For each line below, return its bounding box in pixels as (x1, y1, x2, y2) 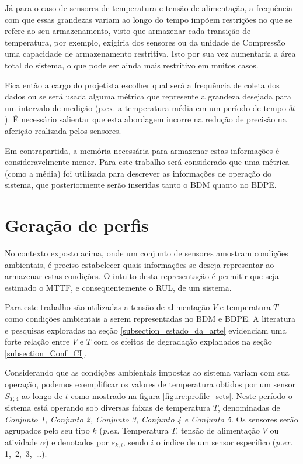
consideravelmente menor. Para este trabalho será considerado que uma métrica (5, 156, 290, 168)
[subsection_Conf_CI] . (5, 346, 87, 359)
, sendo (123, 435, 148, 448)
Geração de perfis (5, 213, 149, 237)
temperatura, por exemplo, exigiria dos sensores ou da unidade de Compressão (5, 36, 285, 48)
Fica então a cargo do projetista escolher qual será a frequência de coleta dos (5, 78, 280, 91)
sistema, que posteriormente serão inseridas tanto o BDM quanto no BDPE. (5, 178, 277, 191)
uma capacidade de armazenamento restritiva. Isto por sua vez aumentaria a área (5, 47, 296, 60)
